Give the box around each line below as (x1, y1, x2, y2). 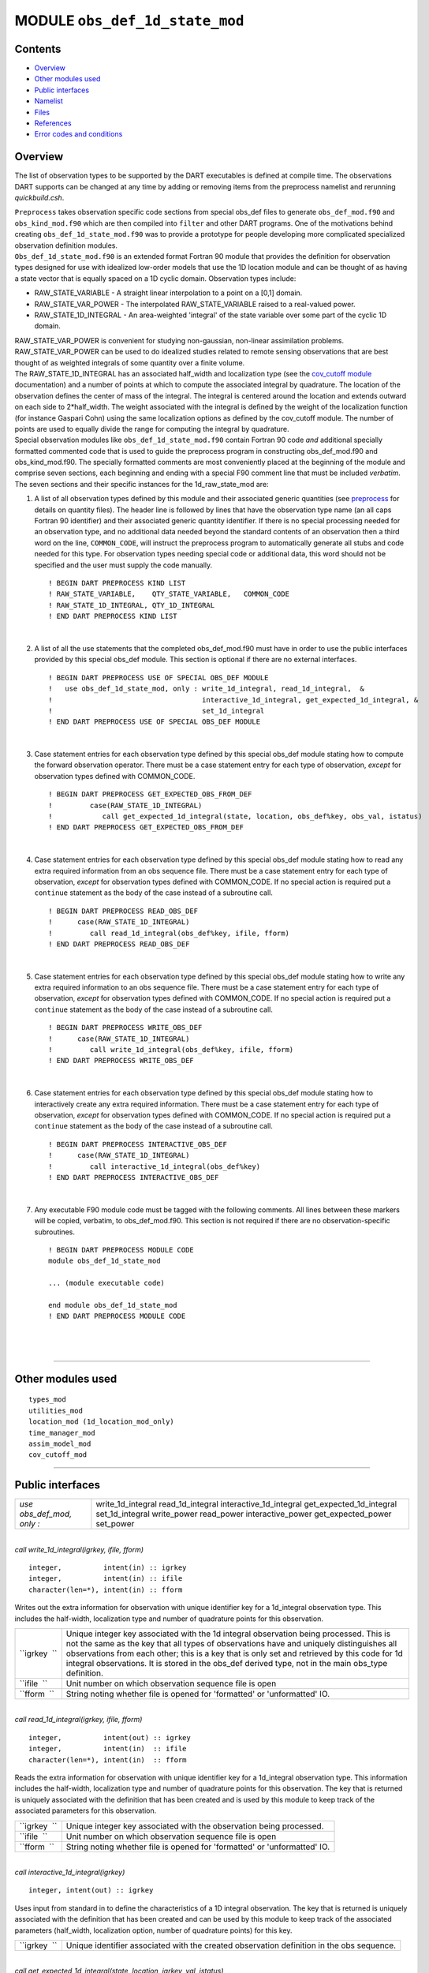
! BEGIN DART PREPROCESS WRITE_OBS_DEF (48, 1023, 203, 1032)
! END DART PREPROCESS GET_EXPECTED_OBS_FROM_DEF (48, 823, 244, 832)
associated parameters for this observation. (14, 1806, 157, 1815)
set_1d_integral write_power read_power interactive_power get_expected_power (95, 1508, 392, 1519)
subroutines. (34, 1227, 75, 1237)
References (34, 118, 72, 128)
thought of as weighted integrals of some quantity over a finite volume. (14, 358, 245, 367)
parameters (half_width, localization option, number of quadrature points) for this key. (14, 1926, 293, 1935)
